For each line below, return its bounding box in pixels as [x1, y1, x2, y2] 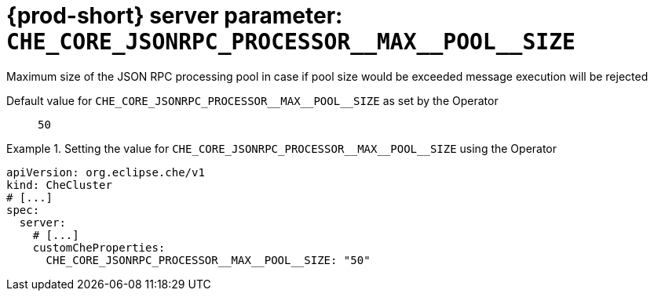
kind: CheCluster [6, 178, 112, 191]
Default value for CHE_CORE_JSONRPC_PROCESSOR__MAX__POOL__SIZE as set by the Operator [6, 93, 499, 107]
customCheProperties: [32, 241, 166, 254]
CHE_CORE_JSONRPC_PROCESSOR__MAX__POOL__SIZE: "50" [46, 253, 371, 266]
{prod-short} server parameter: [6, 2, 343, 29]
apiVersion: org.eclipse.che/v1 [6, 165, 205, 179]
